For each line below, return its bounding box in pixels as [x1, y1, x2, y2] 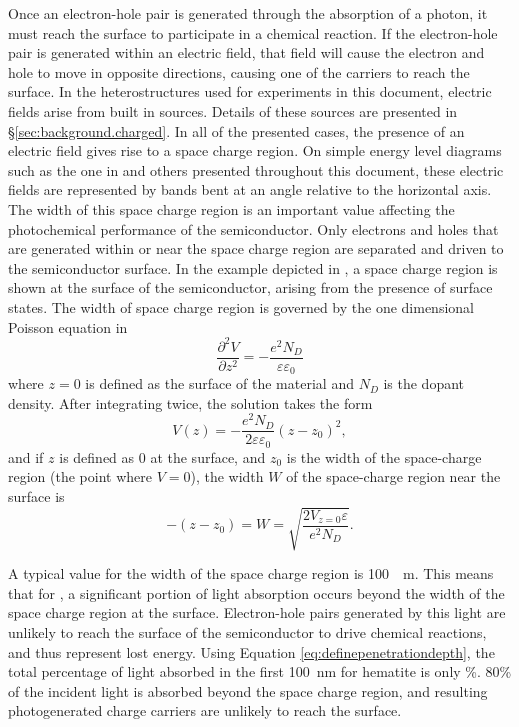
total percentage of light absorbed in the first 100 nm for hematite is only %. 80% [8, 661, 512, 682]
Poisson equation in [8, 316, 128, 337]
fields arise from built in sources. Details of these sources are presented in [8, 100, 458, 121]
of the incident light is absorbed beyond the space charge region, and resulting [8, 680, 488, 701]
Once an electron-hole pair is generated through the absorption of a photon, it [8, 3, 488, 23]
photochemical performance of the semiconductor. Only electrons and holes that [8, 218, 499, 239]
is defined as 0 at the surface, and [59, 446, 266, 467]
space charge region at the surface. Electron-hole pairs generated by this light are [8, 602, 506, 623]
